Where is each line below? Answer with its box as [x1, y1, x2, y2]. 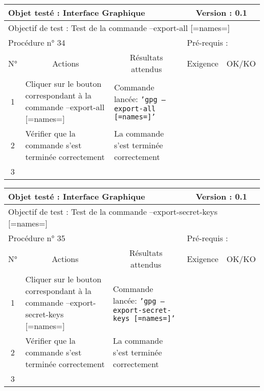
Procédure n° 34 [8, 37, 65, 48]
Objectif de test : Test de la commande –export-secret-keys [8, 206, 218, 217]
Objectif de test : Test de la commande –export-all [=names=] [8, 22, 230, 34]
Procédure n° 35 [8, 232, 65, 244]
